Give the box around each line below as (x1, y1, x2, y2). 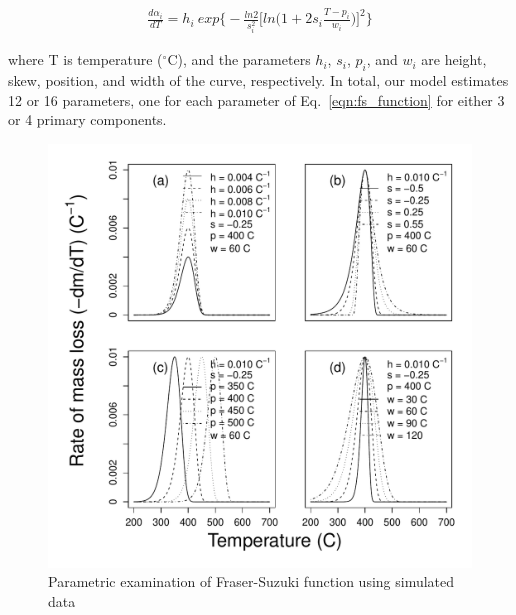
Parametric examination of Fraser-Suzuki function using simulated (48, 571, 455, 592)
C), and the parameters (167, 49, 311, 70)
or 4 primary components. (8, 109, 167, 130)
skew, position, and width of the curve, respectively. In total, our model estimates (8, 69, 509, 90)
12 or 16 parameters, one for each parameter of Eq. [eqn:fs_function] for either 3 (8, 89, 505, 110)
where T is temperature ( (8, 49, 163, 70)
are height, (421, 49, 487, 70)
